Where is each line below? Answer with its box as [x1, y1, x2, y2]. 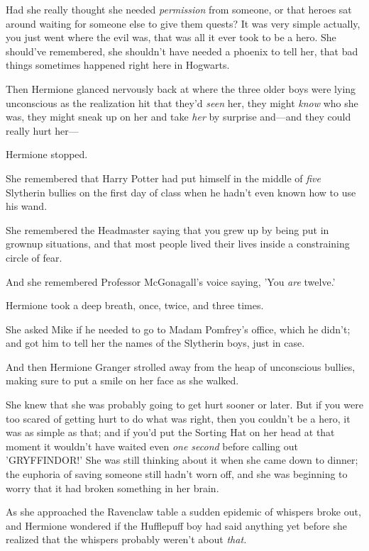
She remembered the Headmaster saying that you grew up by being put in [6, 222, 329, 237]
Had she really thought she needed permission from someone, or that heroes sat [6, 2, 352, 16]
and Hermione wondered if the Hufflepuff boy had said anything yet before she [6, 518, 347, 533]
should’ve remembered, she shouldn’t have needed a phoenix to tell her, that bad [6, 43, 358, 58]
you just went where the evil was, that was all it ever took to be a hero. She [6, 30, 336, 45]
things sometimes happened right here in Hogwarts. [6, 57, 230, 72]
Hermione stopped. [6, 147, 88, 162]
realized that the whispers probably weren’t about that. [6, 532, 247, 547]
